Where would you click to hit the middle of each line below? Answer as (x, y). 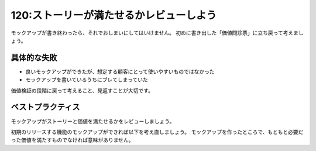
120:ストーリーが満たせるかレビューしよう (114, 15)
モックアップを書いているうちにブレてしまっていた (87, 80)
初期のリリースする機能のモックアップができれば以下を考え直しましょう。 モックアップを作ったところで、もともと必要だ (157, 132)
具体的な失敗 (34, 58)
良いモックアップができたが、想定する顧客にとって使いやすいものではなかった (120, 71)
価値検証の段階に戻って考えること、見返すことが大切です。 (82, 90)
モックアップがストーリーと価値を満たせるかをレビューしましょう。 (93, 121)
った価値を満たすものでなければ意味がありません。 (72, 140)
